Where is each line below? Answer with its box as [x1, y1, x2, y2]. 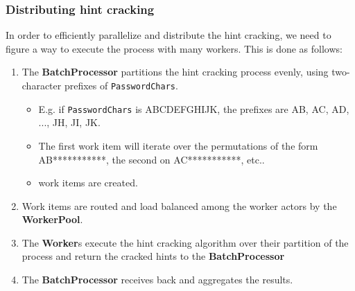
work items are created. [38, 175, 138, 190]
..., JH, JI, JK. [38, 115, 101, 130]
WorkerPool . [21, 212, 83, 227]
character [21, 78, 62, 92]
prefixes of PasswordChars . [64, 78, 178, 92]
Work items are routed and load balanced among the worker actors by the [21, 198, 337, 213]
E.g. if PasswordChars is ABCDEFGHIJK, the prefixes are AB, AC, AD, [38, 101, 349, 116]
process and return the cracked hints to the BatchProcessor [21, 249, 285, 263]
